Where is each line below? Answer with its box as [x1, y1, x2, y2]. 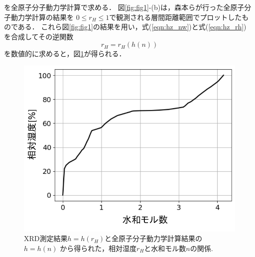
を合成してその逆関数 [4, 31, 74, 41]
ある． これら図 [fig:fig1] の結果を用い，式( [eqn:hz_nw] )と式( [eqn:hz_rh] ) [17, 21, 247, 32]
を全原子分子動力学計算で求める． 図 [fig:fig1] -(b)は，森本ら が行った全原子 [4, 2, 245, 12]
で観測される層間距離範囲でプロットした [109, 11, 242, 22]
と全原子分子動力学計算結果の [105, 233, 203, 244]
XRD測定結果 [24, 233, 68, 244]
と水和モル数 [144, 243, 186, 253]
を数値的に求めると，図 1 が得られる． [4, 48, 126, 59]
